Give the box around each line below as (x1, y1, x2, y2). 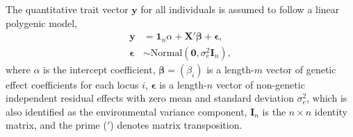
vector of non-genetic (215, 77, 305, 91)
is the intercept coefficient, (43, 62, 156, 76)
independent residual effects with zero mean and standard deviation (6, 91, 294, 105)
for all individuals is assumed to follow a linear (140, 2, 340, 16)
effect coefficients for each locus (6, 77, 139, 91)
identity (314, 104, 347, 118)
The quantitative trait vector (6, 2, 129, 16)
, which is (306, 91, 347, 105)
